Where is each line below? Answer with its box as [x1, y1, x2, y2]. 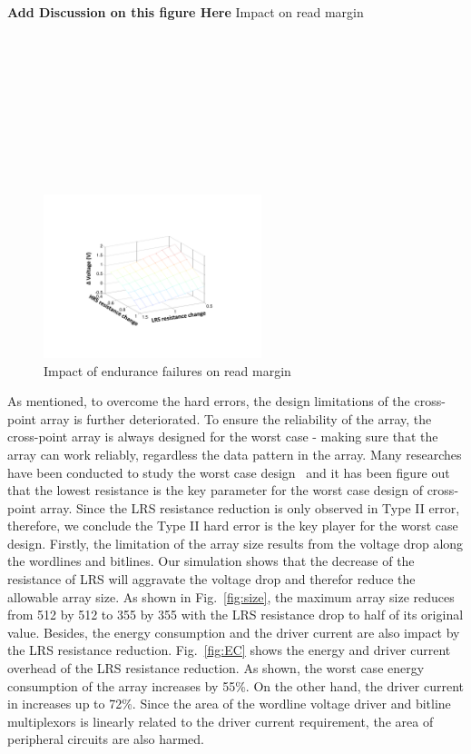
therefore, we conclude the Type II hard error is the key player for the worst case [7, 516, 458, 535]
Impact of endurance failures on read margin [44, 361, 291, 380]
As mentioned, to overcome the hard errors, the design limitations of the [7, 392, 410, 411]
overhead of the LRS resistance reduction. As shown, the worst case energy [7, 659, 425, 678]
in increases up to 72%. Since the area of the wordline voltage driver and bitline [7, 694, 451, 713]
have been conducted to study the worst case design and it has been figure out [7, 462, 450, 481]
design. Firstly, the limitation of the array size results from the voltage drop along [7, 533, 464, 552]
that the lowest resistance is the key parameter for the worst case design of [7, 481, 423, 500]
